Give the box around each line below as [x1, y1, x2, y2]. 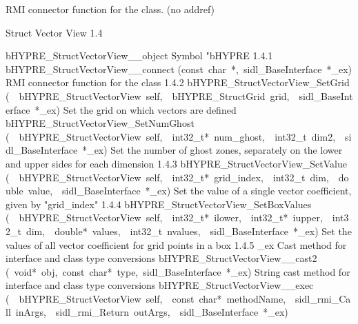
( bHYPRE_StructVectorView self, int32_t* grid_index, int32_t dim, [6, 170, 329, 184]
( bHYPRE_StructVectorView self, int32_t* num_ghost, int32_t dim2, [6, 129, 336, 143]
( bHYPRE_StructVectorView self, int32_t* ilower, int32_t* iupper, [6, 210, 323, 225]
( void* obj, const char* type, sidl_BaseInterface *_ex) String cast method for [6, 264, 350, 279]
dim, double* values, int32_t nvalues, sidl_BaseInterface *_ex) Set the [26, 223, 352, 238]
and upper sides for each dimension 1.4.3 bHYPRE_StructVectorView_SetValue [6, 156, 347, 170]
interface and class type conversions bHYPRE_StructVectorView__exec [6, 278, 314, 292]
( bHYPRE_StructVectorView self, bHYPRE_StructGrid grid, [6, 88, 290, 103]
